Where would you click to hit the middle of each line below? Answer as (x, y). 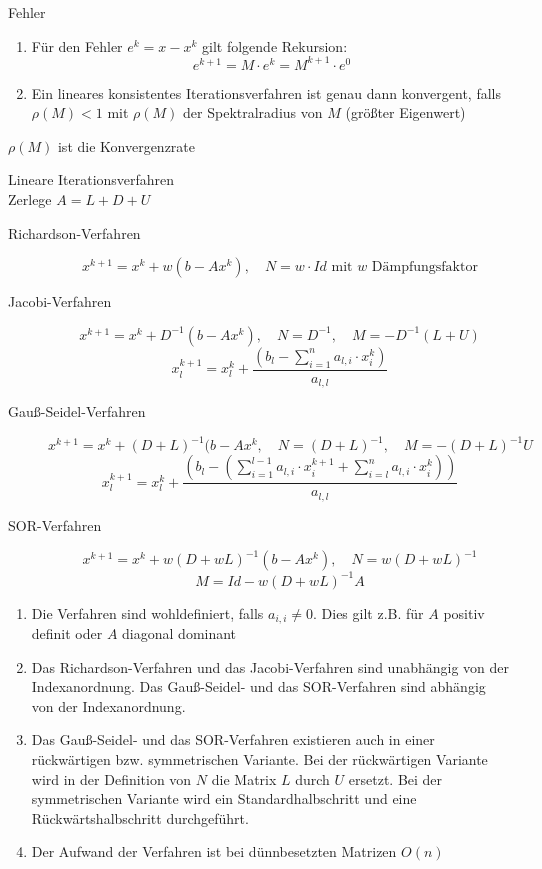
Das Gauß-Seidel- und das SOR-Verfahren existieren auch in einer (233, 739)
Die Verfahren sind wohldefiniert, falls (147, 612)
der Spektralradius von (253, 112)
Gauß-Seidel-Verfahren (77, 411)
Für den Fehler (77, 45)
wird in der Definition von (111, 778)
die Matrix (244, 778)
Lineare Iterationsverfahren (91, 179)
